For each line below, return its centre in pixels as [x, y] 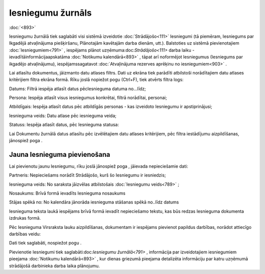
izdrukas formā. [25, 218]
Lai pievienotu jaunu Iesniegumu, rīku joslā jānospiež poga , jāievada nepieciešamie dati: [99, 166]
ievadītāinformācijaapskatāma [40, 57]
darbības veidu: [25, 234]
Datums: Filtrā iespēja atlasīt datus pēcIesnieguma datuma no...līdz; [78, 89]
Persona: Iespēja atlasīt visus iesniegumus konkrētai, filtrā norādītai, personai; [88, 98]
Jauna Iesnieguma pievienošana [60, 154]
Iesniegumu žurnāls [50, 13]
